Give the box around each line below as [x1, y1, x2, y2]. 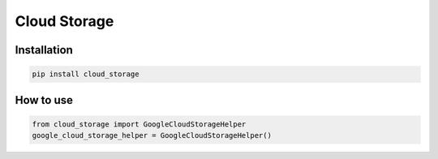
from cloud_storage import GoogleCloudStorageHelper [32, 119, 247, 129]
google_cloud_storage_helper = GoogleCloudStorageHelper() [32, 131, 272, 140]
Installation [15, 43, 73, 57]
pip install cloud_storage [32, 70, 140, 79]
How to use [15, 93, 73, 107]
